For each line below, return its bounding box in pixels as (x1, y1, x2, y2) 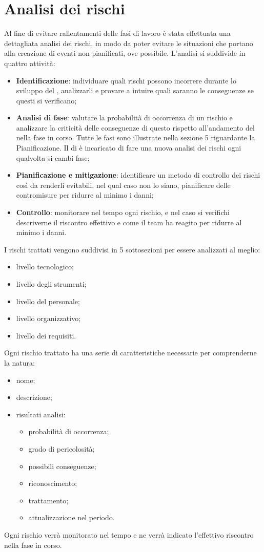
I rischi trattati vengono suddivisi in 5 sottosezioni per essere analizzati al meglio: (4, 244, 260, 254)
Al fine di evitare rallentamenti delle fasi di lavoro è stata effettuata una (4, 28, 231, 38)
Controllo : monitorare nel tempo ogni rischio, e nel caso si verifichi (16, 207, 230, 218)
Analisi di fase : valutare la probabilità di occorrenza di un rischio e (16, 112, 233, 123)
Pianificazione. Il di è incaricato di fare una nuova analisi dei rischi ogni (16, 142, 241, 153)
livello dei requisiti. (16, 330, 76, 341)
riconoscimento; (28, 478, 77, 489)
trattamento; (28, 495, 69, 505)
